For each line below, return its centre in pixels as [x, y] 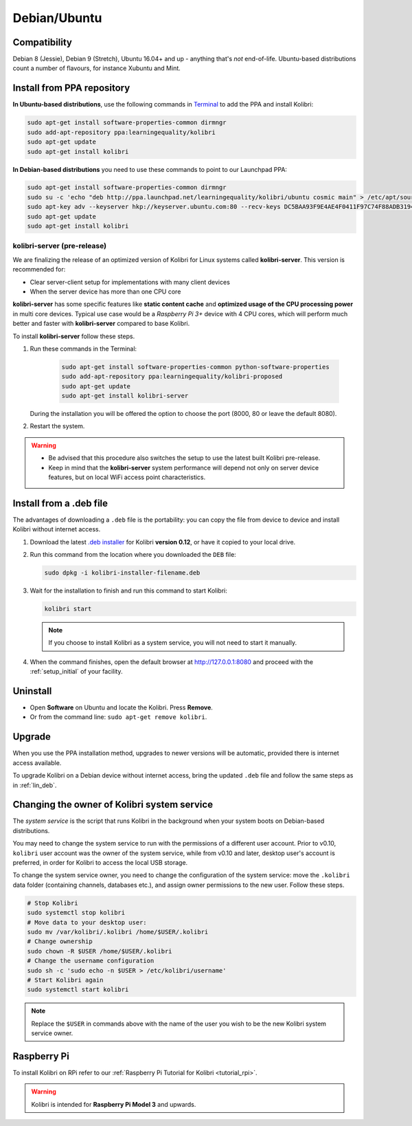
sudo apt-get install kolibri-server [125, 396]
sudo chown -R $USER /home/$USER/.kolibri [100, 951]
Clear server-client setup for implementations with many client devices [130, 282]
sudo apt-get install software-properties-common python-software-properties [195, 367]
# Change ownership [60, 941]
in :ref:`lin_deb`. [35, 785]
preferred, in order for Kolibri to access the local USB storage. [100, 863]
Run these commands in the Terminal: [83, 349]
